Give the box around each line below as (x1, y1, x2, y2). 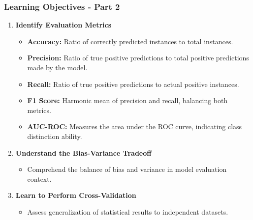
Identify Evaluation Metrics (15, 20, 112, 30)
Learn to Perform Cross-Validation (15, 190, 136, 200)
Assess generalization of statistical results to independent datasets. (27, 206, 228, 217)
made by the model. (27, 62, 88, 72)
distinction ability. (27, 131, 82, 141)
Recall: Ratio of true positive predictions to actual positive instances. (27, 79, 239, 89)
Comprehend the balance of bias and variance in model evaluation (27, 164, 227, 174)
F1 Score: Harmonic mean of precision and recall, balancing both (27, 95, 228, 106)
